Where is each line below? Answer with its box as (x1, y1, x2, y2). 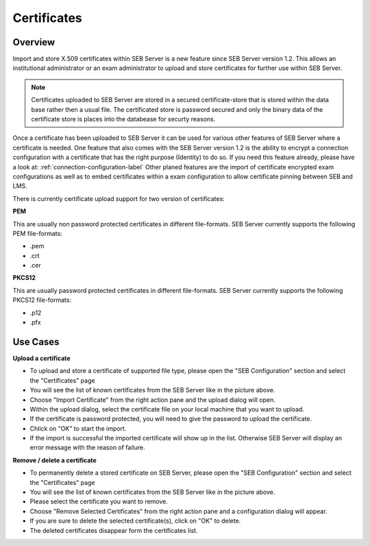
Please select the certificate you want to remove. (29, 497, 168, 506)
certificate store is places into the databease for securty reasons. (31, 115, 216, 123)
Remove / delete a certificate (12, 456, 97, 464)
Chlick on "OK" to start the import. (29, 424, 127, 432)
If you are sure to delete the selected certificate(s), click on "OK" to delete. (29, 517, 241, 525)
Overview (12, 36, 56, 48)
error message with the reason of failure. (29, 443, 145, 452)
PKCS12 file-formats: (12, 296, 72, 305)
